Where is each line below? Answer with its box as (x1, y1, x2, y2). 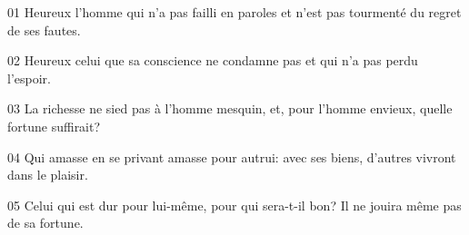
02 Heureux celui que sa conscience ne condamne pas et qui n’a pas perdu (7, 51, 418, 70)
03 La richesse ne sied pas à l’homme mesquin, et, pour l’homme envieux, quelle (7, 99, 453, 118)
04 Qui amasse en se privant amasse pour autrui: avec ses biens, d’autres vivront (7, 147, 456, 166)
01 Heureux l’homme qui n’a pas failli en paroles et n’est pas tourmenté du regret (7, 3, 462, 21)
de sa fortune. (7, 213, 84, 232)
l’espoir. (7, 68, 51, 87)
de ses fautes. (7, 20, 81, 39)
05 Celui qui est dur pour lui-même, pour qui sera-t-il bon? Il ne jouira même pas (7, 195, 462, 214)
